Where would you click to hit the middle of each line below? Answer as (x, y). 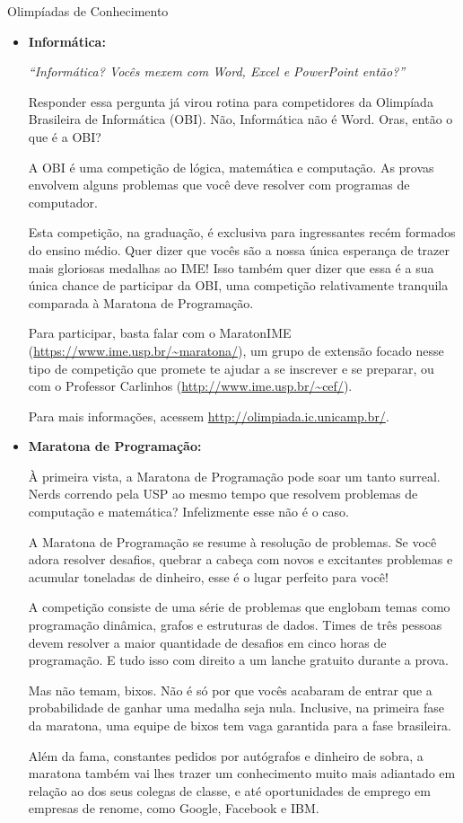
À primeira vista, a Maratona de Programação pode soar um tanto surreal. (234, 476)
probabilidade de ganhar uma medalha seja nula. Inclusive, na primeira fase (236, 708)
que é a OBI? (65, 136)
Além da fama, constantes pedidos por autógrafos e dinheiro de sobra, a (226, 755)
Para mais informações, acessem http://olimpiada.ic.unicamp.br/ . (209, 416)
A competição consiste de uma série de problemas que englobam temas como (239, 607)
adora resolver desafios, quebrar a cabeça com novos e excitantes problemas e (240, 559)
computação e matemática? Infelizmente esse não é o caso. (188, 512)
